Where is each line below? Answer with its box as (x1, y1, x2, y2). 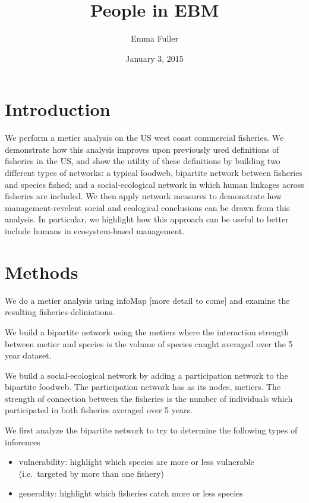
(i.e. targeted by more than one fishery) (18, 467, 164, 479)
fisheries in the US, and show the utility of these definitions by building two (5, 155, 280, 167)
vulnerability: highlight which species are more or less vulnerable (18, 455, 254, 468)
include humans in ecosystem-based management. (5, 225, 185, 237)
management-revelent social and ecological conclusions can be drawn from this (5, 201, 290, 213)
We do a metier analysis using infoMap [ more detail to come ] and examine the (5, 294, 290, 306)
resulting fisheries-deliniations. (5, 306, 115, 318)
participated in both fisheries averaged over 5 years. (5, 404, 193, 416)
